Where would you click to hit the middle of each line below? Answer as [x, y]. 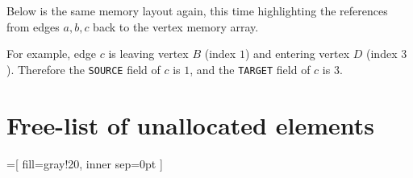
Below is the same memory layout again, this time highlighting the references [197, 10]
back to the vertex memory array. [176, 26]
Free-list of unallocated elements [190, 124]
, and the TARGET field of [250, 69]
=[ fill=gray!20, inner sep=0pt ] [85, 163]
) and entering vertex [297, 54]
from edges [33, 26]
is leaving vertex [148, 54]
